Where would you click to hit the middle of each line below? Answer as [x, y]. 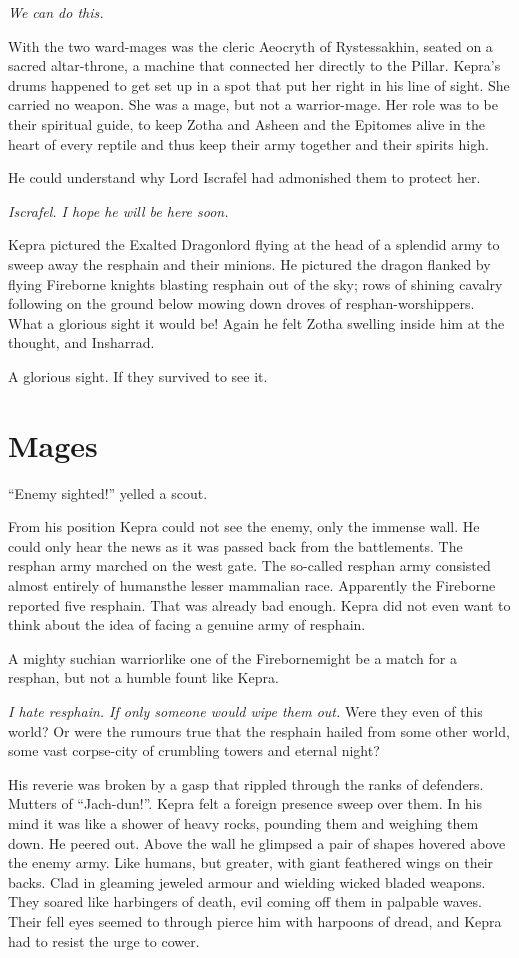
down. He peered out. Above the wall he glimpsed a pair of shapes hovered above [257, 842]
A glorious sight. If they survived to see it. [138, 375]
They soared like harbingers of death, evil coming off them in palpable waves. [245, 901]
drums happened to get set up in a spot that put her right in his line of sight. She [259, 84]
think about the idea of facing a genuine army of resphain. [187, 624]
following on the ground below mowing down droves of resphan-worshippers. [241, 303]
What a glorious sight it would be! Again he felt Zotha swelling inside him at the [256, 322]
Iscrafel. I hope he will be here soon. [118, 210]
